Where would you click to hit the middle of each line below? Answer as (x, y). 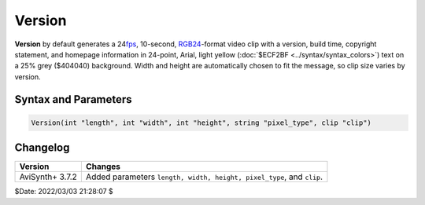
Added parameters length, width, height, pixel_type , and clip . (204, 177)
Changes (103, 167)
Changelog (42, 148)
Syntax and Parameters (74, 99)
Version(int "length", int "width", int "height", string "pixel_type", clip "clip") (201, 123)
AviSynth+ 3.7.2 (48, 177)
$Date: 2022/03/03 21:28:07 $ (64, 192)
